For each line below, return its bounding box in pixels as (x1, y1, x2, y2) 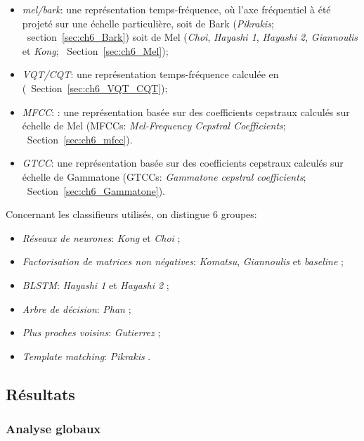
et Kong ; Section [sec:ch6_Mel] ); (22, 43, 169, 58)
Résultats (6, 383, 75, 404)
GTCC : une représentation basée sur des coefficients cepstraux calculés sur (22, 155, 344, 170)
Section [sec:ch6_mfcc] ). (27, 132, 133, 146)
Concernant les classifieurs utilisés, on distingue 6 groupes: (6, 207, 257, 222)
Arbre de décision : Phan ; (22, 301, 131, 316)
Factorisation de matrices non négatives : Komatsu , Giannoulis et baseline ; (22, 254, 344, 269)
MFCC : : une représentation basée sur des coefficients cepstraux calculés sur (22, 104, 350, 119)
